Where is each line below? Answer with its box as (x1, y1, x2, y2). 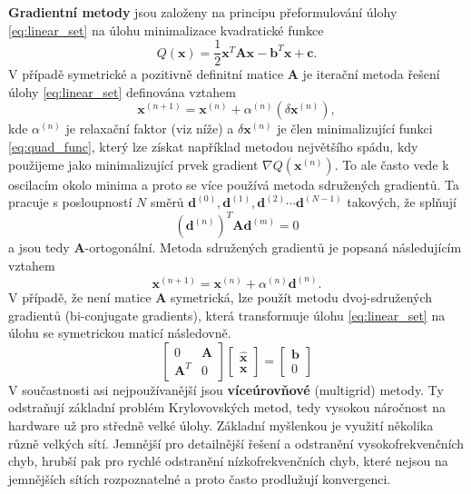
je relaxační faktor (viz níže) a (65, 119, 234, 138)
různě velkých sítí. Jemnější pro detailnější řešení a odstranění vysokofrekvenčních (8, 433, 465, 452)
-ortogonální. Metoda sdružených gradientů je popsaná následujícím (84, 238, 462, 257)
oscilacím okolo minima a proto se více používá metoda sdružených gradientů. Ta (8, 174, 459, 193)
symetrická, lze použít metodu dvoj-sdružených (171, 287, 433, 306)
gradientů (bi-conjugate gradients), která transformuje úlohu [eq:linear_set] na (8, 305, 446, 324)
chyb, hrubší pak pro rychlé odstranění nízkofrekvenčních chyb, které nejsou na (8, 451, 448, 470)
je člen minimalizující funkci (277, 119, 433, 138)
